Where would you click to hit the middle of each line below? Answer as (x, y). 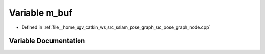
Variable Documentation (47, 41)
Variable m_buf (41, 13)
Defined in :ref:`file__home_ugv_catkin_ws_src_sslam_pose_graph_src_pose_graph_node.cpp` (116, 27)
